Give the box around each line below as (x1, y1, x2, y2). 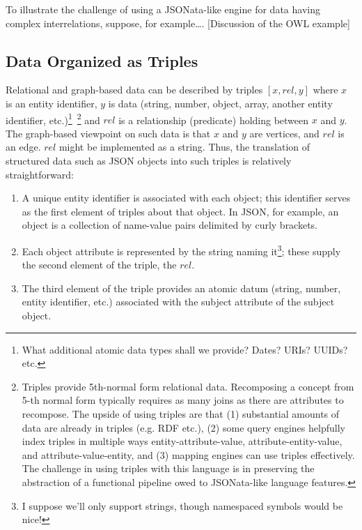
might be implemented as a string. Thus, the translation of (58, 139, 310, 154)
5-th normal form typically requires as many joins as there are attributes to (22, 393, 344, 407)
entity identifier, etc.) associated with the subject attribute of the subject (22, 294, 335, 309)
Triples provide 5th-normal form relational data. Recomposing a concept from (22, 379, 354, 393)
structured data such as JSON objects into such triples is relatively (6, 153, 292, 168)
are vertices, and (249, 126, 320, 140)
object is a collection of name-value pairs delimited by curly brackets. (22, 218, 318, 232)
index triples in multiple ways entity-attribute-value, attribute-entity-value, (22, 434, 343, 448)
